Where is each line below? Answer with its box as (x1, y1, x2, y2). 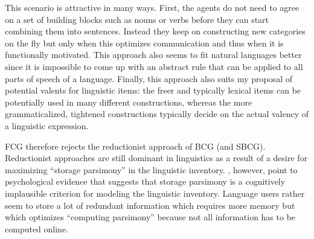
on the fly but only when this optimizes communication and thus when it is (5, 36, 284, 49)
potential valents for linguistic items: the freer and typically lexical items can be (5, 84, 301, 97)
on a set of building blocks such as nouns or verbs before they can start (5, 13, 269, 25)
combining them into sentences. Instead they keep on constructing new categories (5, 25, 306, 37)
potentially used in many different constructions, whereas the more (5, 95, 252, 108)
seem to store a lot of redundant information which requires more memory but (5, 199, 295, 211)
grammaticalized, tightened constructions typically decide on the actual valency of (5, 107, 309, 120)
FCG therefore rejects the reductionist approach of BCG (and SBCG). (5, 139, 266, 152)
